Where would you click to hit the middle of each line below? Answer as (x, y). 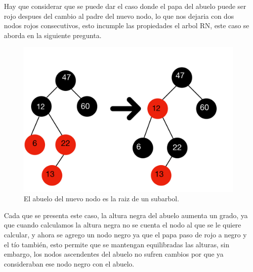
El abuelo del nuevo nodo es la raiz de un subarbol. (102, 199)
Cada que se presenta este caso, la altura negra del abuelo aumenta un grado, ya (126, 215)
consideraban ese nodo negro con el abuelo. (69, 263)
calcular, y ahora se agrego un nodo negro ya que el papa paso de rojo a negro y (126, 235)
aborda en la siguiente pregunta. (53, 35)
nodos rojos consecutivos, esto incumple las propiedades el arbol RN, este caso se (127, 25)
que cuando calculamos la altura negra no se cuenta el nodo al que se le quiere (123, 225)
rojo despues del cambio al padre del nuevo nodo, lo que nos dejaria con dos (119, 16)
